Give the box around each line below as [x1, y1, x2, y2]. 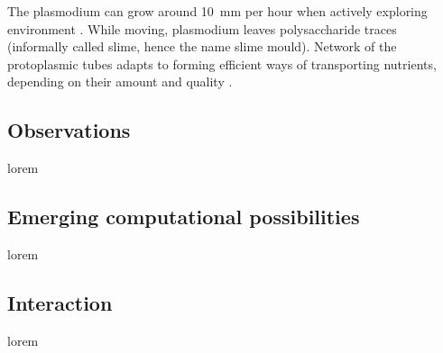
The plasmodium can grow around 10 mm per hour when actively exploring [7, 2, 428, 20]
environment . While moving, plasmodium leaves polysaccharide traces [7, 19, 397, 38]
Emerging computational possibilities [7, 203, 360, 231]
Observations [7, 116, 131, 144]
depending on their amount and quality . [7, 72, 233, 91]
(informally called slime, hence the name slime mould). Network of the [7, 37, 397, 56]
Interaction [7, 288, 113, 316]
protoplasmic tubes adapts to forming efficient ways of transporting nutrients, [7, 54, 437, 73]
